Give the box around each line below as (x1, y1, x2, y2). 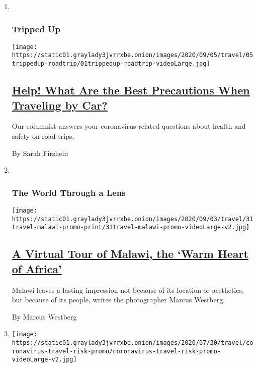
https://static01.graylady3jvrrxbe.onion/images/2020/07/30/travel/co (12, 339, 253, 346)
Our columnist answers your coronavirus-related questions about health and (12, 121, 246, 131)
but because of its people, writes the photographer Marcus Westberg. (12, 294, 225, 305)
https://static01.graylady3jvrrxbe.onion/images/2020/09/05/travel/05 (12, 51, 253, 59)
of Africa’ (12, 260, 62, 276)
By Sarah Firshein (12, 147, 68, 158)
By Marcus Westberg (12, 311, 77, 322)
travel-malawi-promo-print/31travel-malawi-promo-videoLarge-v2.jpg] (12, 224, 250, 231)
